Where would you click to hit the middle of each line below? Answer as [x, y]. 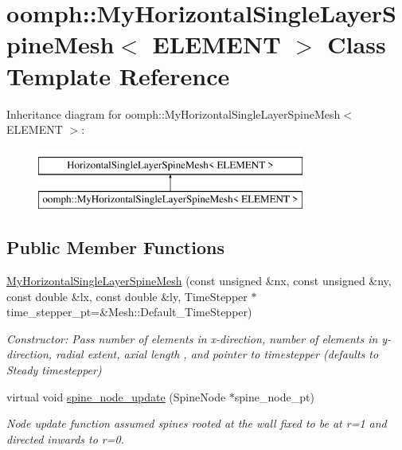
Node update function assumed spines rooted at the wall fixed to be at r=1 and [197, 423]
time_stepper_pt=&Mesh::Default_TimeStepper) [129, 312]
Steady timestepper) [54, 370]
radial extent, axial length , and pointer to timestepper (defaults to [217, 354]
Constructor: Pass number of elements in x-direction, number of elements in [192, 338]
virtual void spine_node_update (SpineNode [116, 396]
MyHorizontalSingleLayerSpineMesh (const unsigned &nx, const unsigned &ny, [199, 281]
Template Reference [118, 75]
